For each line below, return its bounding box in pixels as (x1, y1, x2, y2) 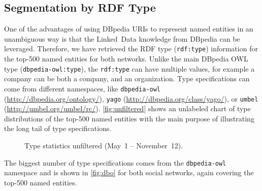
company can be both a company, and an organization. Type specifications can (4, 73, 250, 84)
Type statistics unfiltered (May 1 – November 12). (24, 140, 183, 150)
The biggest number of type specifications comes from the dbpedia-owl (4, 157, 226, 168)
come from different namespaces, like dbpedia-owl (4, 83, 160, 93)
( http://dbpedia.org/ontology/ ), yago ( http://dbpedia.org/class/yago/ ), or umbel (4, 93, 258, 104)
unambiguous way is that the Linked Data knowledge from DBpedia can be (4, 33, 240, 44)
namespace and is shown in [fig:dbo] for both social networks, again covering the (4, 167, 254, 178)
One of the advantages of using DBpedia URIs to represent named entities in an (4, 23, 253, 34)
